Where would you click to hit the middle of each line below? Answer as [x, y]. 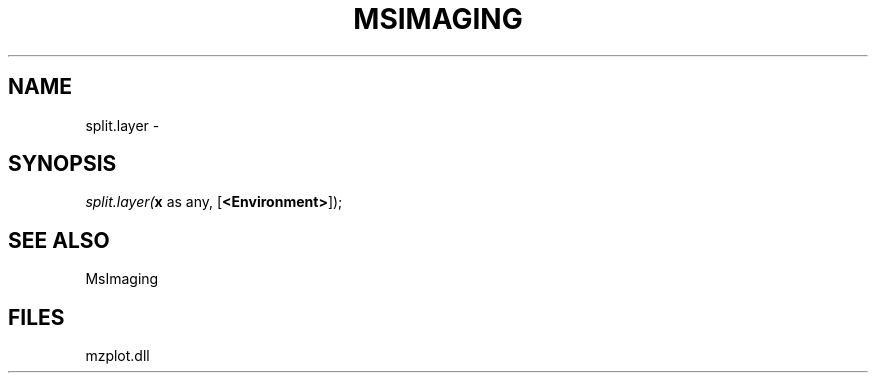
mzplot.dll [117, 356]
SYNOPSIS [62, 164]
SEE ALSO [59, 240]
